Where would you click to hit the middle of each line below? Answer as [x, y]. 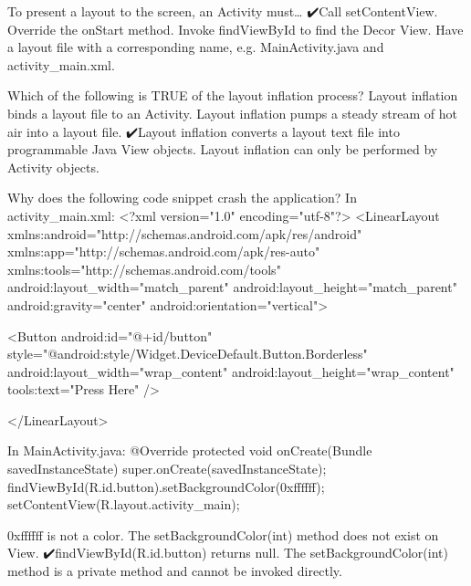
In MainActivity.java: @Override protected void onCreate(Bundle [190, 450]
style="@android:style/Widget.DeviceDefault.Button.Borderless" [188, 354]
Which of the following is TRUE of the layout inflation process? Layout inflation [233, 95]
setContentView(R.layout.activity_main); [124, 504]
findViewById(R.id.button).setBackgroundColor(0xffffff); [166, 486]
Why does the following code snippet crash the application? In [182, 198]
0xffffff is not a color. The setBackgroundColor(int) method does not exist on [223, 534]
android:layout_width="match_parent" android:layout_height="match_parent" [232, 287]
